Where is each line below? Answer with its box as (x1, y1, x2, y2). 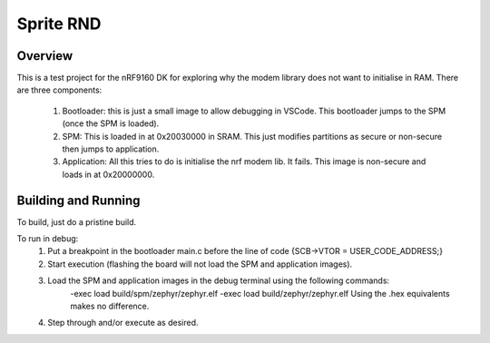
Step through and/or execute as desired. (47, 318, 199, 328)
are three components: (16, 84, 103, 95)
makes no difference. (70, 300, 150, 312)
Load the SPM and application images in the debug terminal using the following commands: (47, 275, 390, 286)
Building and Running (16, 192, 141, 208)
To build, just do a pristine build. (16, 216, 137, 227)
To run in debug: (16, 233, 79, 244)
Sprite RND (16, 14, 102, 34)
